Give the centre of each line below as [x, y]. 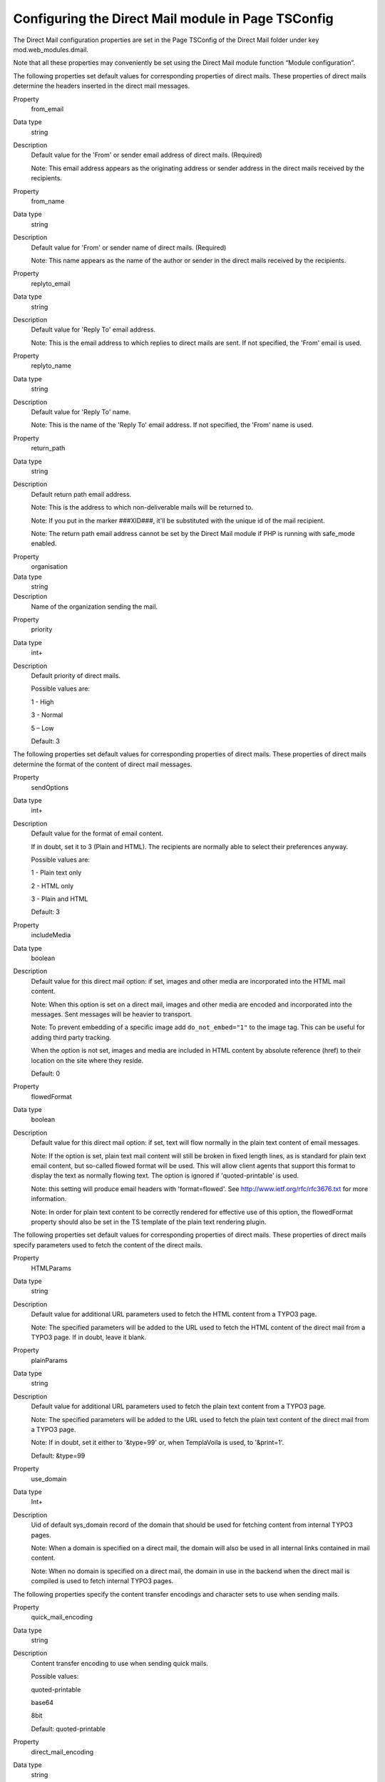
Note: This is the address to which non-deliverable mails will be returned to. [142, 508]
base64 [42, 1703]
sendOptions [50, 787]
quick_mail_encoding [62, 1617]
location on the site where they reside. [87, 1060]
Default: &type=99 [58, 1456]
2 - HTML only [52, 886]
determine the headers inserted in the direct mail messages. [102, 86]
